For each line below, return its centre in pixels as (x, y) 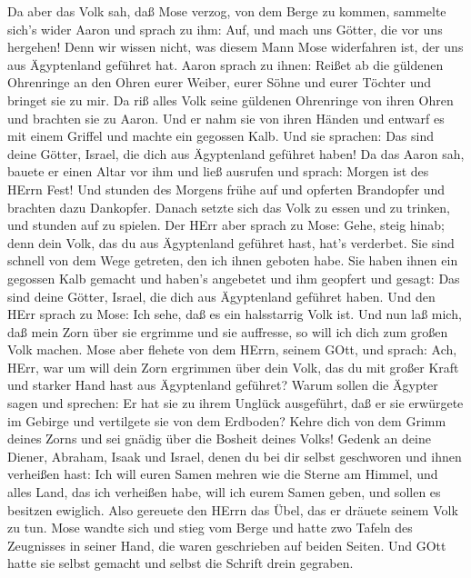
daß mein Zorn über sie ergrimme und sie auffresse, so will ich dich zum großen (228, 331)
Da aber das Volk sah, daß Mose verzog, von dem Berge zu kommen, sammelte (227, 11)
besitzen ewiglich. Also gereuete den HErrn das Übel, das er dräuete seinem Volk (233, 509)
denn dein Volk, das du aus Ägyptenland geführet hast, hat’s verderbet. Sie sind (231, 242)
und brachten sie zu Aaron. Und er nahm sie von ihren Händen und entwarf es (226, 118)
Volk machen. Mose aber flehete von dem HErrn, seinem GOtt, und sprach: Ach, (232, 349)
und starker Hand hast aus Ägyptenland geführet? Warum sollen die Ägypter (223, 385)
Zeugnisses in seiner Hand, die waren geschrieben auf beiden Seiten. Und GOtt (227, 545)
